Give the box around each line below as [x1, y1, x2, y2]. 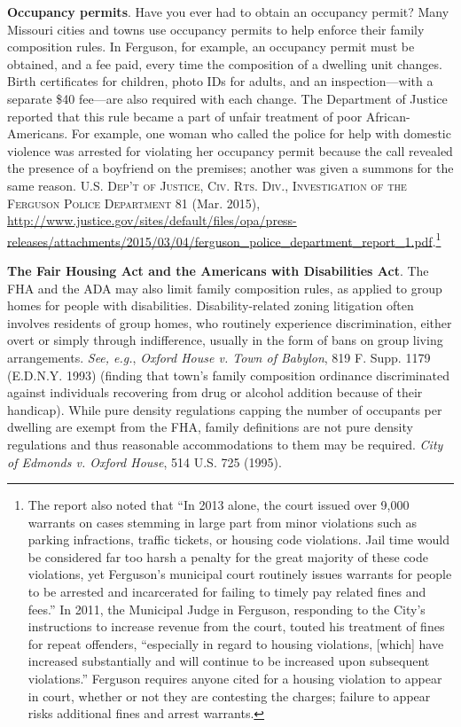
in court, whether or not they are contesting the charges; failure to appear [27, 686, 431, 705]
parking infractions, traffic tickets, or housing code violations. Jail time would [27, 530, 449, 549]
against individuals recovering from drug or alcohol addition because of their [7, 383, 423, 402]
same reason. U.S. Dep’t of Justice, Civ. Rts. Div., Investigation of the [7, 176, 407, 194]
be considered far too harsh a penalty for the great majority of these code [27, 547, 428, 566]
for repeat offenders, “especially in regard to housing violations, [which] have [27, 634, 444, 653]
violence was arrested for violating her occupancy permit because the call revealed [7, 141, 453, 160]
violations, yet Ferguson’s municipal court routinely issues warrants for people [27, 565, 452, 583]
